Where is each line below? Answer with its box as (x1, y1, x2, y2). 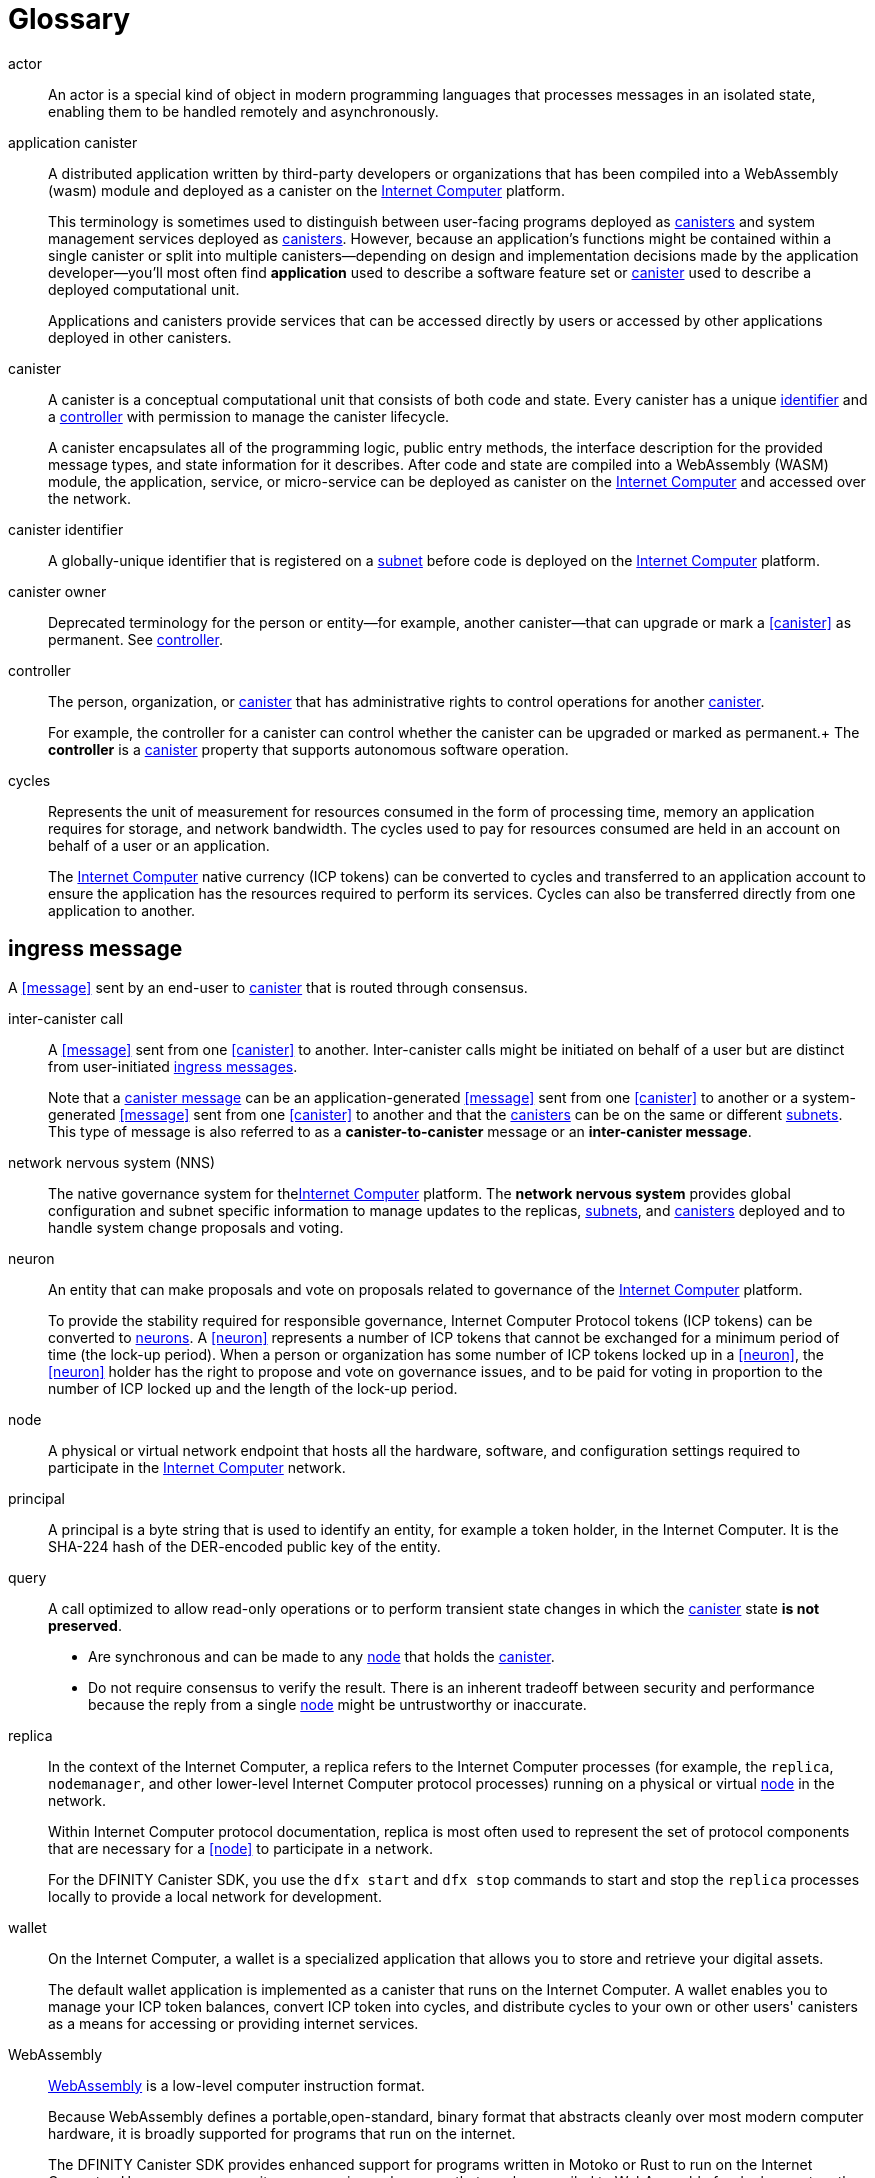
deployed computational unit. (48, 280, 240, 298)
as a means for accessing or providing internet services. (48, 2014, 419, 2032)
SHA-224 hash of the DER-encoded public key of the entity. (48, 1537, 441, 1555)
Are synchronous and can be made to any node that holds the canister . (88, 1647, 555, 1665)
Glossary (8, 2, 131, 36)
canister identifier (8, 520, 124, 538)
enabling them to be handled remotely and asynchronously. (48, 102, 439, 120)
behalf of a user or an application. (48, 836, 270, 854)
